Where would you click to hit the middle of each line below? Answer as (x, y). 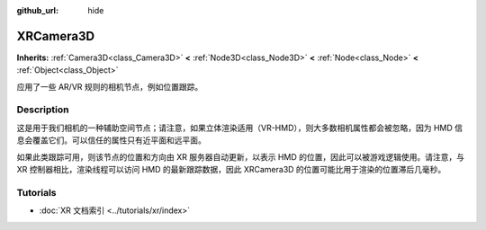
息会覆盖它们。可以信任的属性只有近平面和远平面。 (111, 140)
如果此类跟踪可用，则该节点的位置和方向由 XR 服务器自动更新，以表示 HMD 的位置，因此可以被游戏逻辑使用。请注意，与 (241, 156)
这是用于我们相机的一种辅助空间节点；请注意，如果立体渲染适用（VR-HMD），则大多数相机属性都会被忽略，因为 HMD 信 (240, 128)
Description (43, 110)
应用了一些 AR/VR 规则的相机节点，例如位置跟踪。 (110, 86)
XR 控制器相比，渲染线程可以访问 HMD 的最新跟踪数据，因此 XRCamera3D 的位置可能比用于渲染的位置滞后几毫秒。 (231, 169)
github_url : (37, 10)
